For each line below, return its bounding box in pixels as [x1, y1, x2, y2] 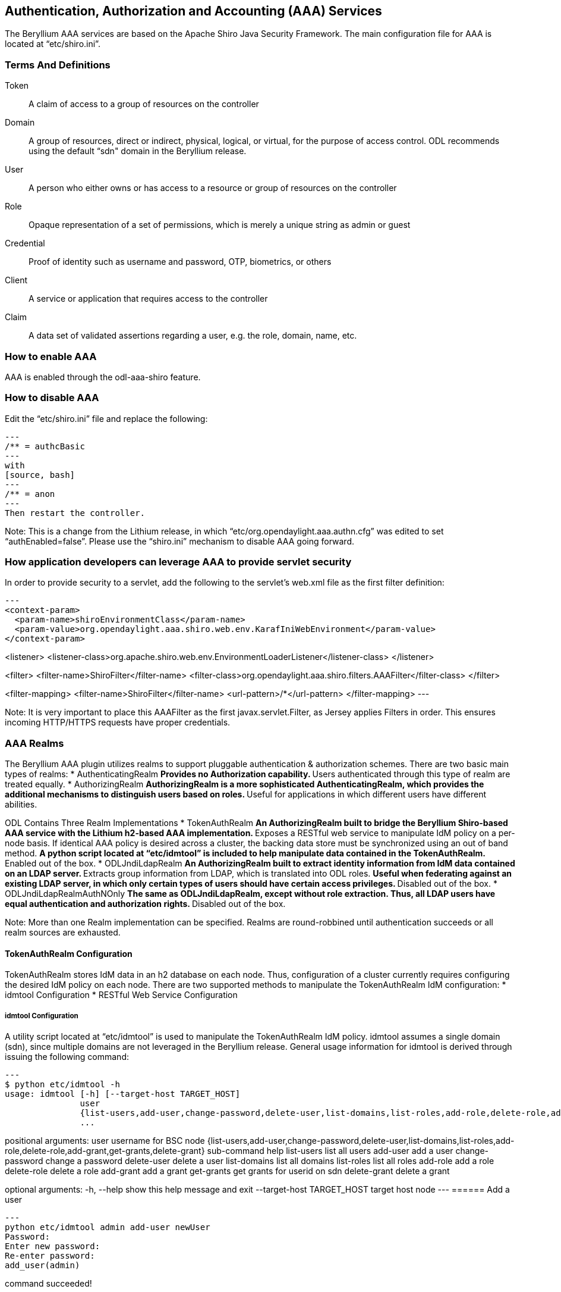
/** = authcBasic [5, 441, 85, 451]
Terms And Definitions [5, 58, 111, 71]
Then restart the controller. [5, 508, 146, 518]
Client [5, 275, 28, 286]
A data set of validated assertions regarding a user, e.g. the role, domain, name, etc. [29, 330, 357, 341]
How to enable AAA [5, 350, 97, 362]
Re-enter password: [5, 1251, 95, 1261]
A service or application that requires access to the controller [29, 293, 268, 304]
